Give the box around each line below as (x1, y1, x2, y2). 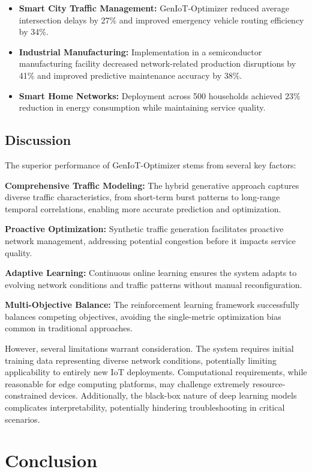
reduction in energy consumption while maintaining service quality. (19, 101, 266, 114)
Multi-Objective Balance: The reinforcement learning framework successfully (5, 298, 299, 311)
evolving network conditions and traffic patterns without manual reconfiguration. (5, 278, 302, 290)
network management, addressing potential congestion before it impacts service (5, 234, 296, 247)
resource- (252, 377, 286, 390)
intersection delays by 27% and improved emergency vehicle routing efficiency (19, 13, 304, 26)
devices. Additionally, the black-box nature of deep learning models (49, 389, 297, 402)
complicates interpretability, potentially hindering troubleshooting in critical (5, 401, 285, 414)
